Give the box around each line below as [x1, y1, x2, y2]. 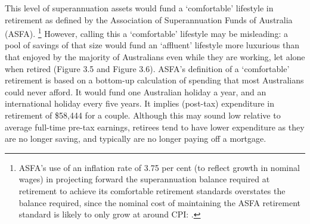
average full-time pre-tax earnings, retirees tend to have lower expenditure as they [5, 120, 305, 133]
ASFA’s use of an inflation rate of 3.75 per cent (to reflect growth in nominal [18, 161, 300, 173]
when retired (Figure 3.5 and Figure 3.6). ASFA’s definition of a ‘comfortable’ [5, 62, 290, 74]
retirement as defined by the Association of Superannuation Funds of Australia [5, 13, 293, 26]
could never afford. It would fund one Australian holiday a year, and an [5, 85, 266, 98]
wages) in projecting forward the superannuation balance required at [18, 173, 270, 185]
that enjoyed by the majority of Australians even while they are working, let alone [5, 51, 305, 63]
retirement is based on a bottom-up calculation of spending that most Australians [5, 74, 304, 86]
